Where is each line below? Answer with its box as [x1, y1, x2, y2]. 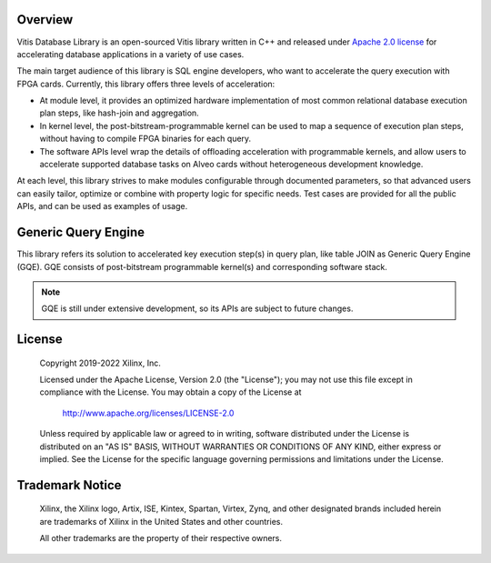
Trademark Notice [16, 478, 122, 493]
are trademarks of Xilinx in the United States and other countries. [39, 516, 284, 527]
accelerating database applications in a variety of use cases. [16, 48, 245, 59]
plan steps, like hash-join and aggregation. [39, 107, 199, 118]
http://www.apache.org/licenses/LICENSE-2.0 [62, 407, 235, 418]
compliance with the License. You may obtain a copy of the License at [39, 387, 302, 397]
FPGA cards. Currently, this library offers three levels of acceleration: [16, 78, 276, 89]
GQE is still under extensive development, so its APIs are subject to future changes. [41, 303, 354, 314]
